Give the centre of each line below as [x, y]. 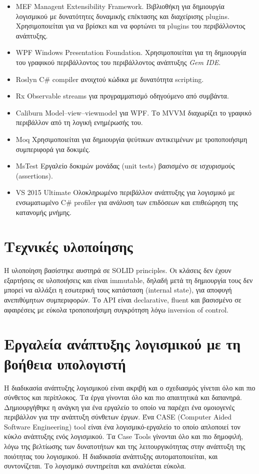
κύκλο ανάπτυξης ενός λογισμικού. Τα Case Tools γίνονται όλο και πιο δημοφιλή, [123, 436]
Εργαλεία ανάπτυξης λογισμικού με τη [122, 344]
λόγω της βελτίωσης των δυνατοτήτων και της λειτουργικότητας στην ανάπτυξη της [125, 446]
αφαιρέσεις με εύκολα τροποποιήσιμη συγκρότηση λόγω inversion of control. [116, 309]
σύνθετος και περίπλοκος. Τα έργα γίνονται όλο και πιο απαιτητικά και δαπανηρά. [123, 397]
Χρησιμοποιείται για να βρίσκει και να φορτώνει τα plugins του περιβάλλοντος [130, 26]
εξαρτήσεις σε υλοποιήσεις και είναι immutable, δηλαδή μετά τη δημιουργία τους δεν [128, 280]
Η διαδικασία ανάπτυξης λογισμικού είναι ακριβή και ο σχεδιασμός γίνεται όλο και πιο [130, 387]
